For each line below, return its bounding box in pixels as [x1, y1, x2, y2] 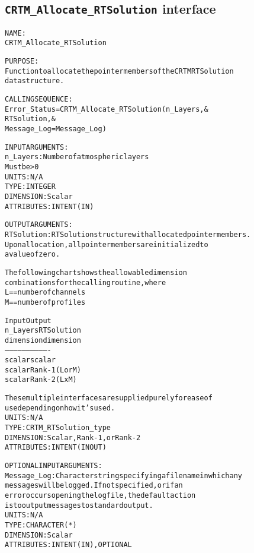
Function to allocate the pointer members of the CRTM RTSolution [5, 67, 234, 75]
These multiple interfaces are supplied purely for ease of [5, 394, 213, 403]
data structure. [5, 77, 65, 86]
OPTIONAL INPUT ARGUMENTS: [5, 462, 102, 470]
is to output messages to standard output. [5, 501, 153, 510]
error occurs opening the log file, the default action [5, 491, 196, 500]
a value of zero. [5, 250, 60, 259]
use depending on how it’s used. [5, 403, 115, 412]
